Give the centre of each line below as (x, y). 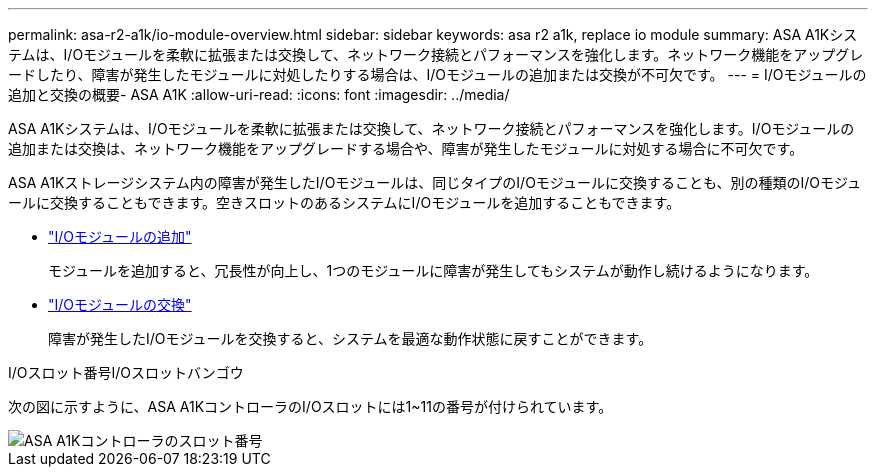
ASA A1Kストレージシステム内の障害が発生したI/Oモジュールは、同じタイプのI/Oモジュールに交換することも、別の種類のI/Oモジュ (434, 182)
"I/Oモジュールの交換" (120, 304)
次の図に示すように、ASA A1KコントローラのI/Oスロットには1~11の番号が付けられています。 (310, 406)
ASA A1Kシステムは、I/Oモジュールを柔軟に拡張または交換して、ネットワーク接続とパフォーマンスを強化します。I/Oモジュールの (431, 128)
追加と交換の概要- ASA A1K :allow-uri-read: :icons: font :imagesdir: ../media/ (259, 94)
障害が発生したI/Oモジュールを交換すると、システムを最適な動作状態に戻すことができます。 (350, 338)
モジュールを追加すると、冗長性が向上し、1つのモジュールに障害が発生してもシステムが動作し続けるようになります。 (433, 270)
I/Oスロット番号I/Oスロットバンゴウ (126, 372)
